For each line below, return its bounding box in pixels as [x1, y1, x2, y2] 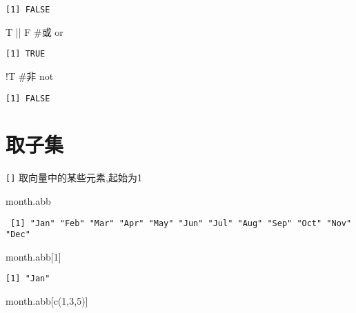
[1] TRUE [6, 49, 46, 59]
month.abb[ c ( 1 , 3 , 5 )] [6, 294, 88, 308]
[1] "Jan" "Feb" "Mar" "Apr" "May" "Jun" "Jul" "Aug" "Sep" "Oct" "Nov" [10, 218, 352, 228]
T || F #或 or [6, 24, 63, 39]
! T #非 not [6, 68, 54, 83]
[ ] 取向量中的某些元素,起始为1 [6, 170, 142, 185]
